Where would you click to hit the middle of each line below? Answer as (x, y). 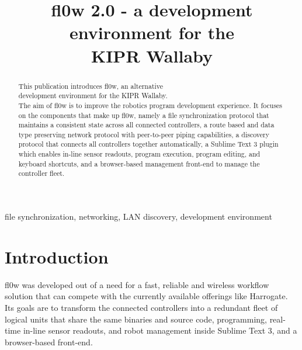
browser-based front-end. (49, 342)
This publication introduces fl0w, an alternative (91, 86)
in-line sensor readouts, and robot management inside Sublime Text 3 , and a (160, 330)
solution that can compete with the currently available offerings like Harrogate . (146, 296)
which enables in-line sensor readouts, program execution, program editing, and (139, 154)
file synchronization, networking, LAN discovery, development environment (138, 216)
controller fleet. (41, 173)
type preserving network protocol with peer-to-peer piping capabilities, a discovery (144, 134)
